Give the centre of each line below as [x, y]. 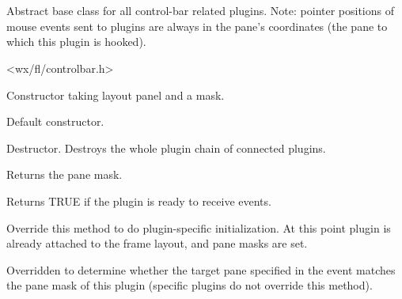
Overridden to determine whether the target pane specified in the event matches [201, 269]
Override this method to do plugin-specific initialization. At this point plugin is [199, 227]
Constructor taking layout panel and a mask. [116, 95]
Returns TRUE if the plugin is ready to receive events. [139, 201]
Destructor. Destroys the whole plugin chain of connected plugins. [166, 148]
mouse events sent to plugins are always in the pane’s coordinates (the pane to [197, 26]
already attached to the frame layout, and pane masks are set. [157, 243]
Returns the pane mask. [64, 174]
